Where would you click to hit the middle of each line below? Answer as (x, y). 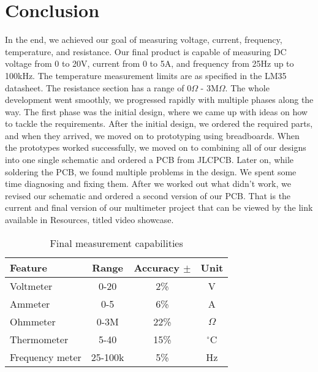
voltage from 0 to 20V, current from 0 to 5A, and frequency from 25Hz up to (150, 63)
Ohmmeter (33, 321)
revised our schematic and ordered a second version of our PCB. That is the (148, 195)
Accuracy (157, 267)
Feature (28, 267)
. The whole (247, 87)
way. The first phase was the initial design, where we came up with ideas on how (156, 111)
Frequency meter (46, 357)
